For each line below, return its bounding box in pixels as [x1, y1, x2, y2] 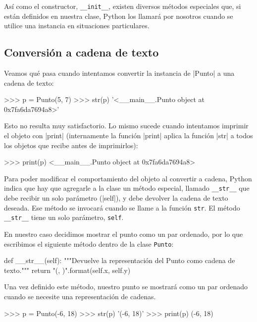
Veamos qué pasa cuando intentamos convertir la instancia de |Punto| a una [4, 68, 235, 78]
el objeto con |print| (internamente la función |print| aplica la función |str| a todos [4, 130, 253, 141]
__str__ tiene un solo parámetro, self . [4, 212, 124, 222]
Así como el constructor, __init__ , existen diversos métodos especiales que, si [4, 1, 241, 11]
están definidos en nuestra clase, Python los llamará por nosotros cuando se [4, 10, 233, 21]
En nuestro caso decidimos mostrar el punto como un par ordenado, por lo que [4, 228, 243, 239]
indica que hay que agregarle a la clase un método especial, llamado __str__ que [4, 183, 250, 193]
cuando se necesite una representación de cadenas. [4, 291, 156, 301]
